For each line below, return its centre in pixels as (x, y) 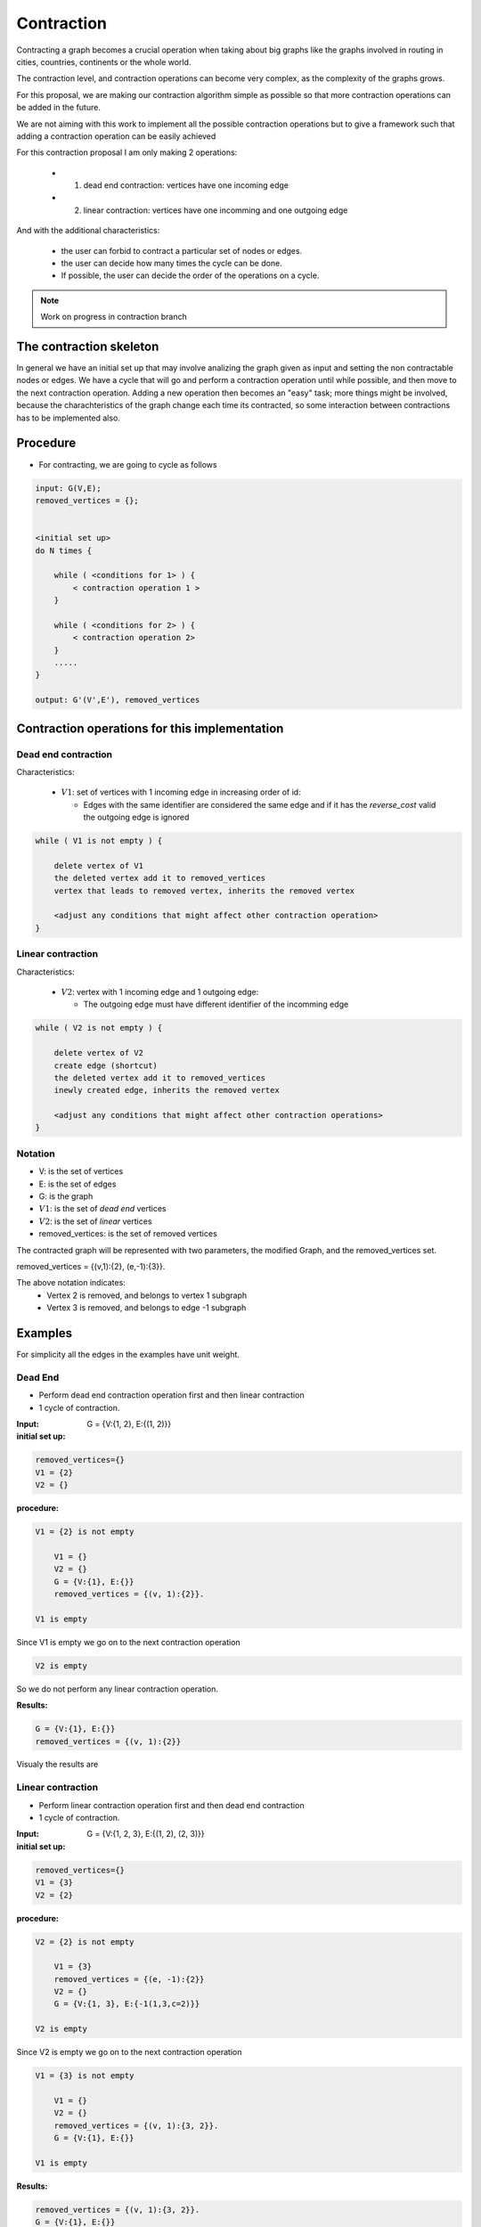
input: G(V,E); (68, 488)
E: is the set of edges (77, 1184)
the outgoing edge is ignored (136, 817)
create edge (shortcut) (106, 1065)
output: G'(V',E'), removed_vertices (118, 700)
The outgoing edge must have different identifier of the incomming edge (216, 1004)
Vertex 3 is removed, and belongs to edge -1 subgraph (147, 1308)
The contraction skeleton (88, 347)
